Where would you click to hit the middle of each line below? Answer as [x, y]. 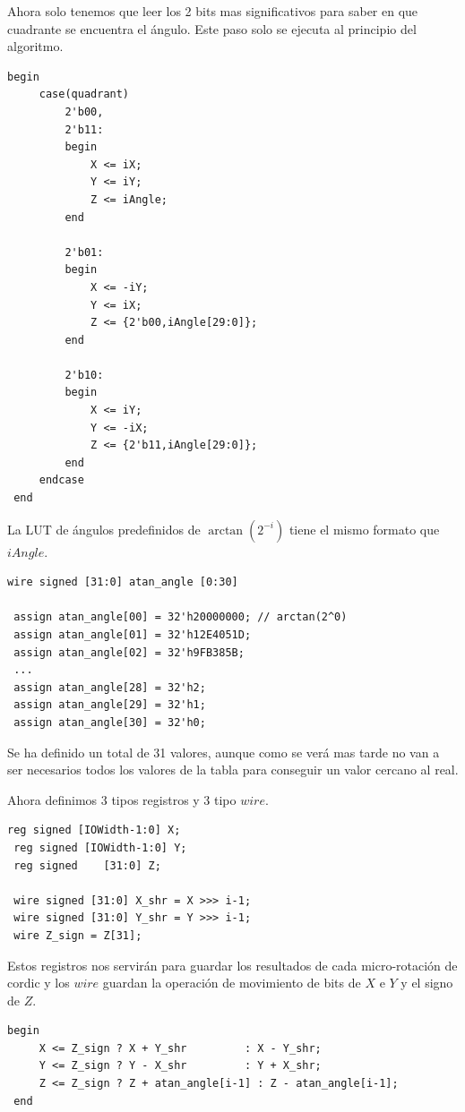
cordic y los [39, 983]
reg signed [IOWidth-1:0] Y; [100, 847]
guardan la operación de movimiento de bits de [232, 983]
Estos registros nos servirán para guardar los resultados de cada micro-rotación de [232, 965]
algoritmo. [35, 46]
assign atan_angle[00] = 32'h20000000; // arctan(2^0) [181, 617]
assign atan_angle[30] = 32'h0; [110, 722]
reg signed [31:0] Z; [87, 865]
